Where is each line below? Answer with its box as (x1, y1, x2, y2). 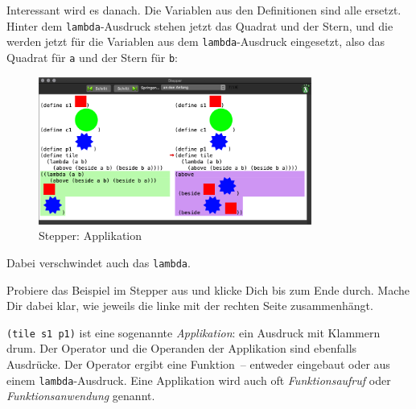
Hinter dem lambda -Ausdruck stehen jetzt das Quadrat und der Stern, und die (6, 17, 393, 34)
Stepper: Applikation (39, 227, 142, 244)
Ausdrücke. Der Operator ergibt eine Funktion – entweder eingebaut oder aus (6, 355, 390, 372)
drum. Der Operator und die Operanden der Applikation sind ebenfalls (6, 340, 357, 357)
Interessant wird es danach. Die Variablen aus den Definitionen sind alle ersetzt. (6, 2, 402, 18)
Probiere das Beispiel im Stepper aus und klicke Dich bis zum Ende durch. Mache (6, 281, 410, 298)
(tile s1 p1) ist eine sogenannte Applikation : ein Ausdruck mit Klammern (6, 324, 381, 341)
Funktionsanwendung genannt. (6, 387, 155, 404)
